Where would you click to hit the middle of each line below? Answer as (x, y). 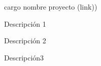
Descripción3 (24, 57)
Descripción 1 (25, 23)
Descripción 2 (25, 41)
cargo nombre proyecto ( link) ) (51, 7)
